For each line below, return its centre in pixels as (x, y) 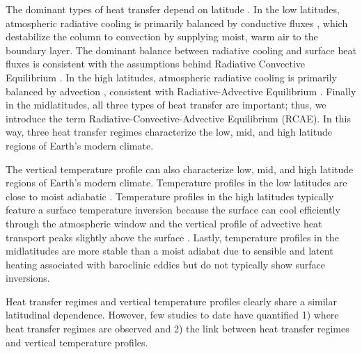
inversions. (28, 278)
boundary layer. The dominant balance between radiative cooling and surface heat (181, 50)
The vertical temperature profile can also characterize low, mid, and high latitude (180, 169)
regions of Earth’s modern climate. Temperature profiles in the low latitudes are (176, 183)
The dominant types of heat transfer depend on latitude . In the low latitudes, (173, 9)
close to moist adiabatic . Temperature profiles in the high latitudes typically (170, 196)
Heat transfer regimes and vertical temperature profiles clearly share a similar (171, 301)
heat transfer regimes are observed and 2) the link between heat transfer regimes (178, 329)
